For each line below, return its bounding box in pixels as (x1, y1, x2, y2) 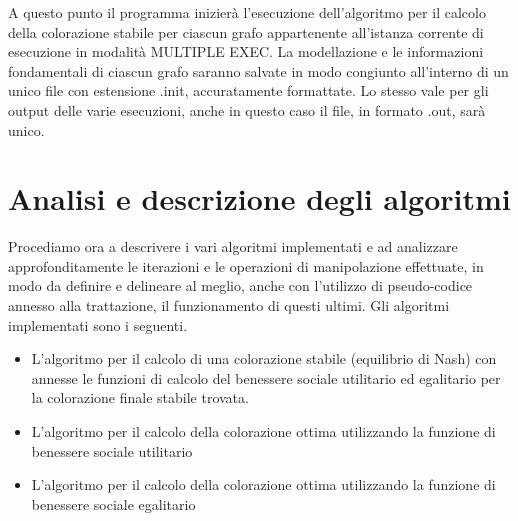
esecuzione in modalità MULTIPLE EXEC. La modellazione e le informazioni (8, 41, 484, 62)
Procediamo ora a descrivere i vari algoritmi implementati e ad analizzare (8, 236, 458, 257)
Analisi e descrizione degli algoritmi (8, 178, 511, 219)
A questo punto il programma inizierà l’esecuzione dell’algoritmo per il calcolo (8, 2, 486, 22)
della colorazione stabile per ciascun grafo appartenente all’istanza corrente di (8, 21, 484, 42)
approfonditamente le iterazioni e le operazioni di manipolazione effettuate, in (8, 255, 484, 276)
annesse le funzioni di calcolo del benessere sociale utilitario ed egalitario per (31, 367, 501, 388)
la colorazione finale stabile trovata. (31, 387, 249, 408)
